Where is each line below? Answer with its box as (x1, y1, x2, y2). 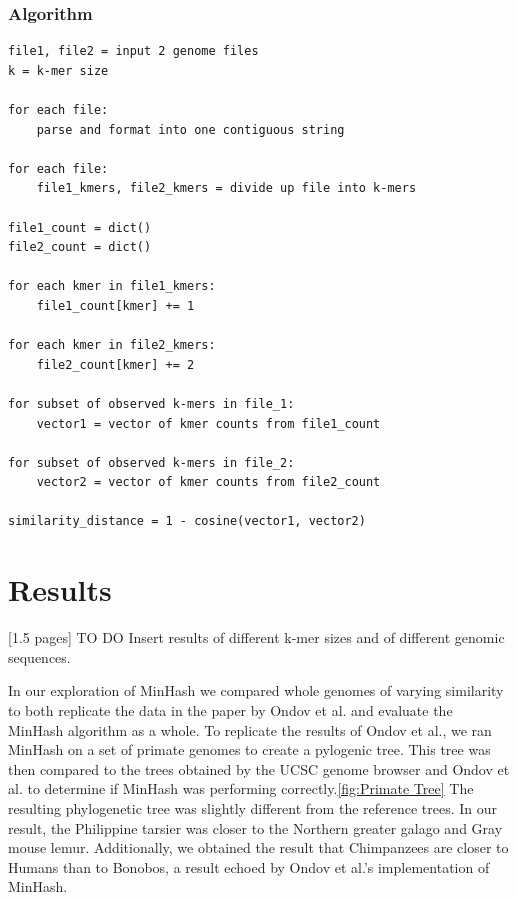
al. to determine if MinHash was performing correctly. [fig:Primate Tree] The (8, 778, 474, 799)
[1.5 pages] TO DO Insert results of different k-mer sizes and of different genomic (8, 627, 505, 648)
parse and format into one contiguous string (36, 122, 345, 137)
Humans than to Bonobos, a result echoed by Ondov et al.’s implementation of (8, 856, 490, 877)
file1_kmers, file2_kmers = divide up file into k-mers (36, 181, 417, 196)
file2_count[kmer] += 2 (36, 357, 195, 372)
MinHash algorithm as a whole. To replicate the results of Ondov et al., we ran (8, 719, 492, 740)
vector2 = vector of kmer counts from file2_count (36, 475, 381, 490)
